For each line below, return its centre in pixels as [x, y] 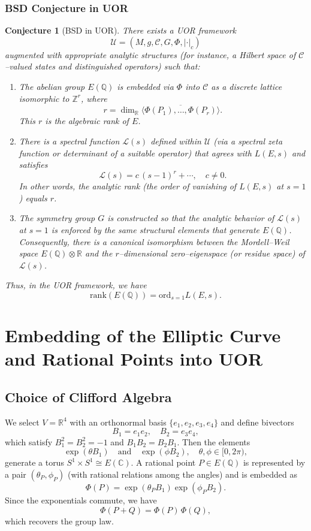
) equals [33, 197]
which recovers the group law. [59, 521]
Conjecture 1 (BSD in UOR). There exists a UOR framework [121, 30]
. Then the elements [214, 441]
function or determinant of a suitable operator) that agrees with [135, 153]
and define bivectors [257, 422]
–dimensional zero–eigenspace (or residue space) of [212, 253]
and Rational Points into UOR [134, 359]
